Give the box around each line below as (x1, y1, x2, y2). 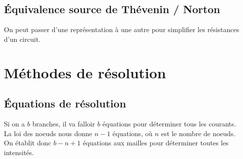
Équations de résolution (4, 96, 126, 111)
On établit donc (4, 138, 51, 148)
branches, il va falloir (32, 118, 95, 128)
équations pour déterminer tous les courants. (102, 118, 236, 128)
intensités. (4, 147, 34, 157)
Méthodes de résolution (4, 62, 166, 82)
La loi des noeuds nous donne (4, 128, 92, 138)
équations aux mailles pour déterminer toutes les (83, 138, 229, 148)
